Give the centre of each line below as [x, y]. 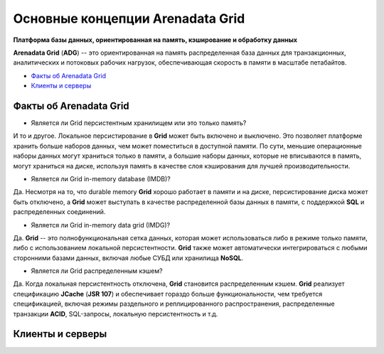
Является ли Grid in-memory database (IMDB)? [101, 178]
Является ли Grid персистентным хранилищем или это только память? [139, 123]
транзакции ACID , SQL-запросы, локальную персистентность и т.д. [116, 313]
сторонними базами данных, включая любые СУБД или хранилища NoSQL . [128, 258]
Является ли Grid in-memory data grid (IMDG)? [101, 225]
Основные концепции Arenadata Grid [129, 18]
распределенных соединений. [59, 212]
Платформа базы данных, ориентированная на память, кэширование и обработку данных [155, 40]
